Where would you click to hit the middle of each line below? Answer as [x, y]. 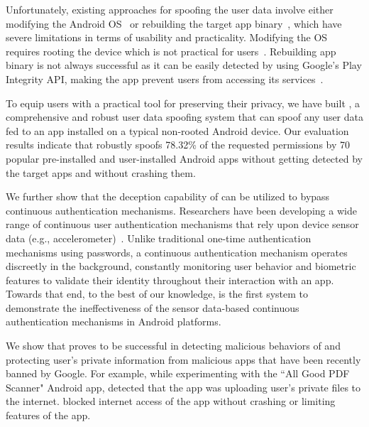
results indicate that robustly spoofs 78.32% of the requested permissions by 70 [178, 145]
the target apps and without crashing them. [101, 172]
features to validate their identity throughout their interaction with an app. [170, 280]
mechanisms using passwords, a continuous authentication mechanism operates [177, 252]
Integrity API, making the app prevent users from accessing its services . [165, 79]
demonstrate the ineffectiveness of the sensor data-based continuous [153, 307]
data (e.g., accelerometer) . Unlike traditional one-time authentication [159, 238]
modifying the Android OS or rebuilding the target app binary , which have [174, 23]
